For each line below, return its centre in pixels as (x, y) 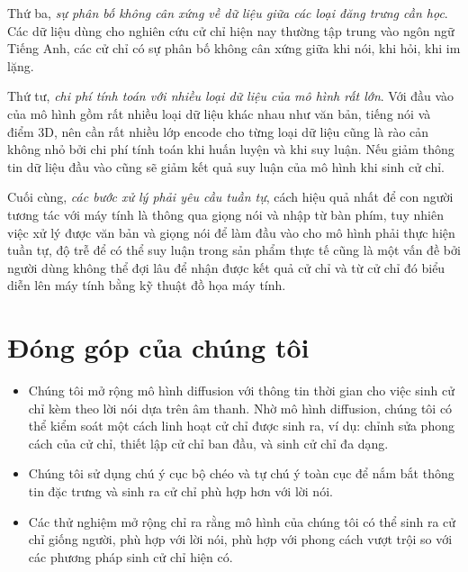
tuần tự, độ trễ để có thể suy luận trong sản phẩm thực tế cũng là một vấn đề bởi (234, 250)
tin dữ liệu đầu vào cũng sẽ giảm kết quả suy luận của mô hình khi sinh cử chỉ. (226, 166)
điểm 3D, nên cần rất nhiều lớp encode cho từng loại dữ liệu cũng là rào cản (218, 131)
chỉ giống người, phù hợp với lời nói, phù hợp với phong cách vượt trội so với (240, 539)
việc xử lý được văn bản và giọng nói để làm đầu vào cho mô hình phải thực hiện (231, 232)
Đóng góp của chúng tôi (158, 347)
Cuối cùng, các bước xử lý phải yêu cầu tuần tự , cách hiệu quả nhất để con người (230, 197)
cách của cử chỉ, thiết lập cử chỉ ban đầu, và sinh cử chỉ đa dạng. (208, 443)
